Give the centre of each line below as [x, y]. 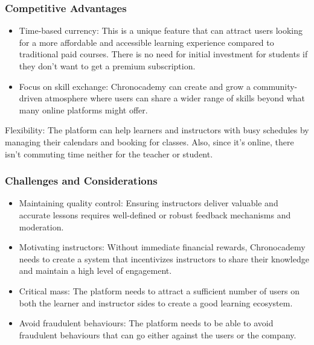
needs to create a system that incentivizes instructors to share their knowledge [164, 258]
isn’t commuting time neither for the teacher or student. [109, 154]
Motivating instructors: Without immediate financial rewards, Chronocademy [162, 247]
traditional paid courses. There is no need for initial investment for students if [163, 54]
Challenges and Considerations [81, 181]
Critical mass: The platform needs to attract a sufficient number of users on [159, 290]
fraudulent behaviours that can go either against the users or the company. [158, 334]
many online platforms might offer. [83, 109]
